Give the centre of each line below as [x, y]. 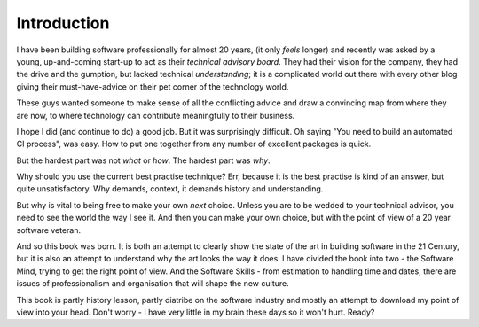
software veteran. [49, 230]
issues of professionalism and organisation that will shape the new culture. [153, 284]
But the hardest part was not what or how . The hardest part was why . [143, 160]
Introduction [63, 23]
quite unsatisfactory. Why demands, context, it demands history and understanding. [170, 189]
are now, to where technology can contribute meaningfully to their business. [156, 115]
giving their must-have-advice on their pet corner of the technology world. [153, 86]
